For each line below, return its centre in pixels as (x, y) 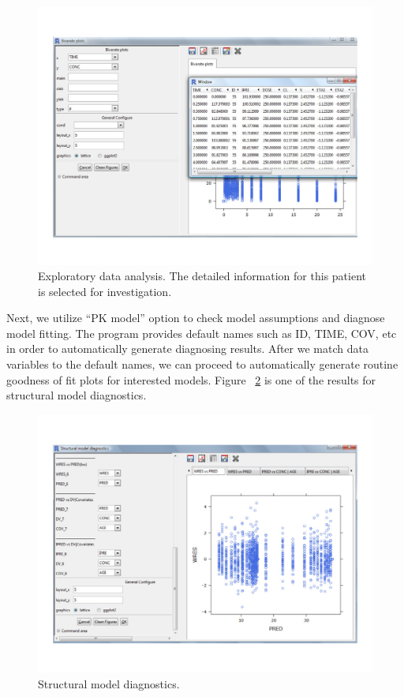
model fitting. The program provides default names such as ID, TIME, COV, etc (202, 333)
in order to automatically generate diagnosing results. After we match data (187, 348)
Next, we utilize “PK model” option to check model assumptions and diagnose (196, 318)
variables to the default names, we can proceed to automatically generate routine (202, 364)
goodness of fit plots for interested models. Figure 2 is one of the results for (191, 379)
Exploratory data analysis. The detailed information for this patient (202, 276)
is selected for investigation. (105, 291)
